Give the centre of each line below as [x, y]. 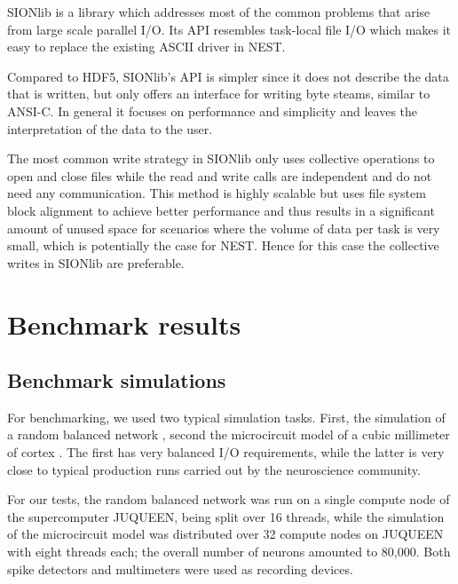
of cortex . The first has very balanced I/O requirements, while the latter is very [226, 452]
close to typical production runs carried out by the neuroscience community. [214, 469]
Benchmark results [124, 324]
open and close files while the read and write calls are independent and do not [220, 175]
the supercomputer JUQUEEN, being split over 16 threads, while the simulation [226, 516]
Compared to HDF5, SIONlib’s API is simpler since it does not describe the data [228, 76]
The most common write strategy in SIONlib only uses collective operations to [221, 158]
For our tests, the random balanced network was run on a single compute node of [229, 499]
